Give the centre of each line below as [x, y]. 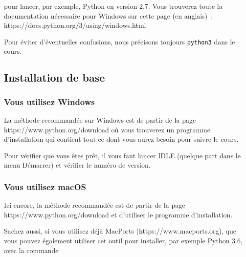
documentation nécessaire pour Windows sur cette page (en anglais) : [109, 15]
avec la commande [31, 250]
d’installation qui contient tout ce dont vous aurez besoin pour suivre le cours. [121, 139]
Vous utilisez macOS [45, 186]
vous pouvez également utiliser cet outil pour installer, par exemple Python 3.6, [123, 240]
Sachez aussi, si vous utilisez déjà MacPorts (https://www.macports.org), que [120, 231]
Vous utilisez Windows [49, 101]
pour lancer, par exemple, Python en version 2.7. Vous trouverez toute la [113, 6]
